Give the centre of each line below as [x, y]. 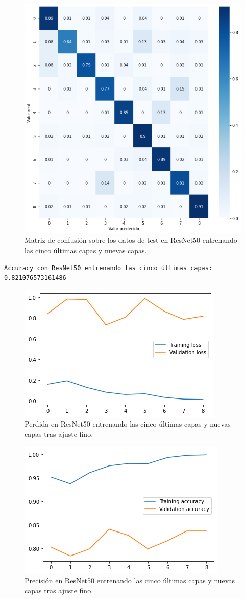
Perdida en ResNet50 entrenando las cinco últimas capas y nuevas [128, 424]
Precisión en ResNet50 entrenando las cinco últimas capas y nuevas [130, 580]
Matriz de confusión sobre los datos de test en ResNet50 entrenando [131, 240]
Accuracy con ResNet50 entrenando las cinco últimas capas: [108, 268]
